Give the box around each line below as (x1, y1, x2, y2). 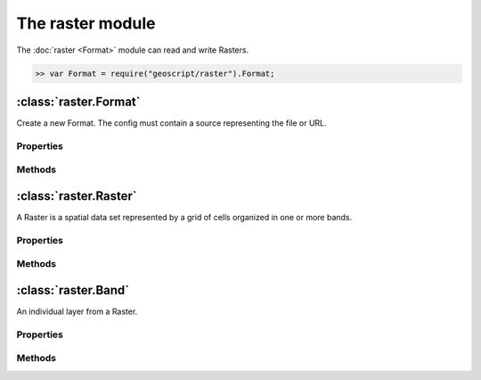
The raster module (16, 13, 156, 33)
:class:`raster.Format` (16, 94, 141, 109)
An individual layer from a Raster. (16, 306, 138, 317)
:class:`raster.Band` (16, 283, 129, 298)
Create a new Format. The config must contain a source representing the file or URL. (16, 118, 327, 128)
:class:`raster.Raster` (16, 188, 137, 203)
